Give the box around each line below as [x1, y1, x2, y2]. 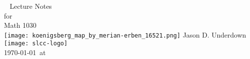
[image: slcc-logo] [4, 40, 68, 47]
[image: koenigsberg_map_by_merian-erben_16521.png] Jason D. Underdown [4, 29, 247, 39]
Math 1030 [4, 20, 36, 30]
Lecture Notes [9, 1, 52, 11]
